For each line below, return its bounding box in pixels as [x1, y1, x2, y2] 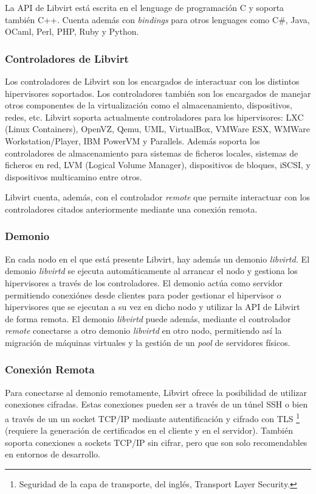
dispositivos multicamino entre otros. [5, 170, 142, 183]
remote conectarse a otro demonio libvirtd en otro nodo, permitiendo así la [5, 324, 282, 337]
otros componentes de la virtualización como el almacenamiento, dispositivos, [5, 99, 292, 111]
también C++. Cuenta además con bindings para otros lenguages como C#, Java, [5, 13, 310, 26]
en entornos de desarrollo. [5, 448, 100, 460]
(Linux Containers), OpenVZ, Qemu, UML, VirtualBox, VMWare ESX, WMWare [5, 122, 310, 135]
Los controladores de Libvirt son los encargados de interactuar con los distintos [5, 75, 300, 87]
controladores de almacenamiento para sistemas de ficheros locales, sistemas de [5, 146, 298, 159]
